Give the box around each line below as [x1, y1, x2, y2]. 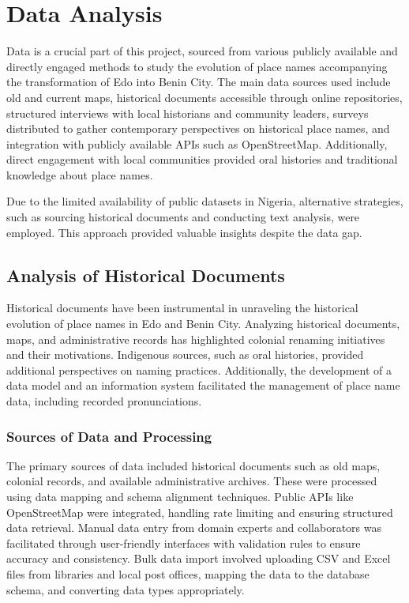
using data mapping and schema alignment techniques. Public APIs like [6, 488, 354, 505]
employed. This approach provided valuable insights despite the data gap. [6, 224, 362, 240]
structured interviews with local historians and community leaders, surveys [6, 104, 369, 121]
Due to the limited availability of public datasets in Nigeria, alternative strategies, [6, 193, 403, 209]
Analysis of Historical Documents [6, 262, 285, 287]
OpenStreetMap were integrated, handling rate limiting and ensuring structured [6, 503, 393, 520]
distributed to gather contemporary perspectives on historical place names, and [6, 120, 390, 137]
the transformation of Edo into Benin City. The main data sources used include [6, 73, 391, 90]
